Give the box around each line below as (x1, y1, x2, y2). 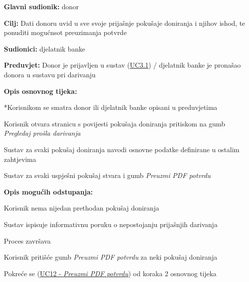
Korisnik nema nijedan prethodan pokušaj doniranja (4, 203, 159, 213)
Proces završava (4, 235, 51, 246)
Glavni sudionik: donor (4, 1, 79, 11)
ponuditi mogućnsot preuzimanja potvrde (4, 27, 127, 37)
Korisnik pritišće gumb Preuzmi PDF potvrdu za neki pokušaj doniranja (4, 252, 218, 262)
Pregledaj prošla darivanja (4, 128, 81, 138)
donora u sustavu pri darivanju (4, 69, 96, 79)
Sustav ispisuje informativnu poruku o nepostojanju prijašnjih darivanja (4, 219, 218, 229)
